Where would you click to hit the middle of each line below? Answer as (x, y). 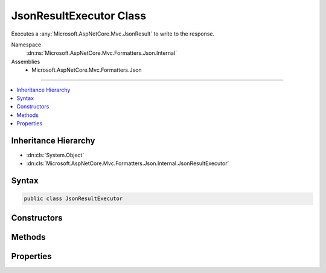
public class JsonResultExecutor (73, 199)
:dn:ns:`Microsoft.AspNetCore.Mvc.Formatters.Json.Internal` (102, 53)
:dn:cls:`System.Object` (55, 155)
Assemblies (26, 61)
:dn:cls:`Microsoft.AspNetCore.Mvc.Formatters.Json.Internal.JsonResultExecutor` (128, 163)
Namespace (26, 45)
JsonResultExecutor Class (79, 16)
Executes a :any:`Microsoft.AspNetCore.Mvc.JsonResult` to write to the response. (113, 34)
